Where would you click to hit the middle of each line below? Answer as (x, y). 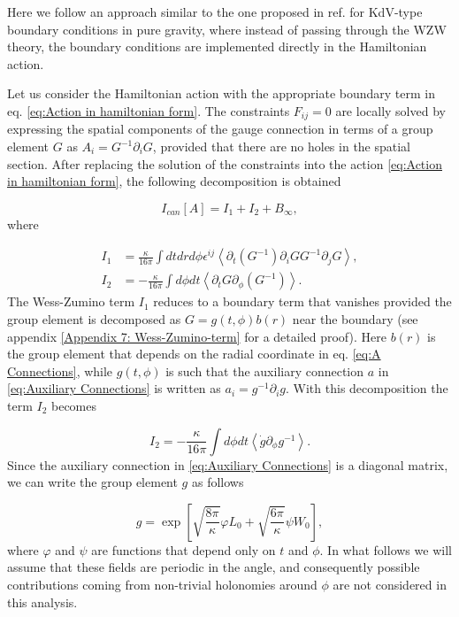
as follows (218, 482)
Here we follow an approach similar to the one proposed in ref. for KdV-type (215, 12)
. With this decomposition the (367, 388)
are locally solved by (390, 110)
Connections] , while (60, 370)
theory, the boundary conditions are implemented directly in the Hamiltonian (217, 46)
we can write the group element (92, 482)
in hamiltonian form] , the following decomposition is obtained (174, 181)
